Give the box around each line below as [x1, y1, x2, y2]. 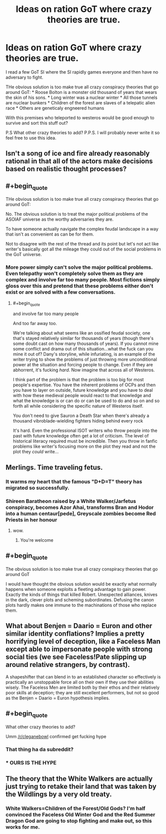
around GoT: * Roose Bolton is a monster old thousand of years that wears [5, 89, 158, 95]
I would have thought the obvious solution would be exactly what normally [5, 581, 157, 587]
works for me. [5, 824, 40, 831]
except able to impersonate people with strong [5, 645, 153, 654]
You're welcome [20, 537, 54, 543]
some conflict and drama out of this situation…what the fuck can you [12, 346, 154, 352]
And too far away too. [12, 321, 57, 327]
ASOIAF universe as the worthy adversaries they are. [5, 216, 113, 222]
